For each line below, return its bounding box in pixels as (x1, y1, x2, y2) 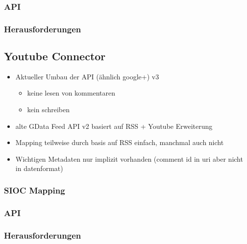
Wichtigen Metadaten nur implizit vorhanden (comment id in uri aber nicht (15, 153, 243, 164)
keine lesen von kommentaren (27, 88, 115, 98)
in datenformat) (15, 163, 63, 173)
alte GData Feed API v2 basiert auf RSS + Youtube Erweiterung (15, 121, 213, 131)
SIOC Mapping (4, 184, 65, 196)
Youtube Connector (4, 49, 106, 64)
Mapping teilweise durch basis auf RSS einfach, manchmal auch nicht (15, 137, 224, 147)
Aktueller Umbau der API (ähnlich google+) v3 (15, 71, 159, 81)
